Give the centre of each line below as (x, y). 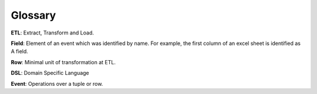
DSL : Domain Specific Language (50, 73)
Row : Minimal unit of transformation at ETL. (63, 62)
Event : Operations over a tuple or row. (57, 83)
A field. (20, 51)
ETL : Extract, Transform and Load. (52, 33)
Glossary (33, 15)
